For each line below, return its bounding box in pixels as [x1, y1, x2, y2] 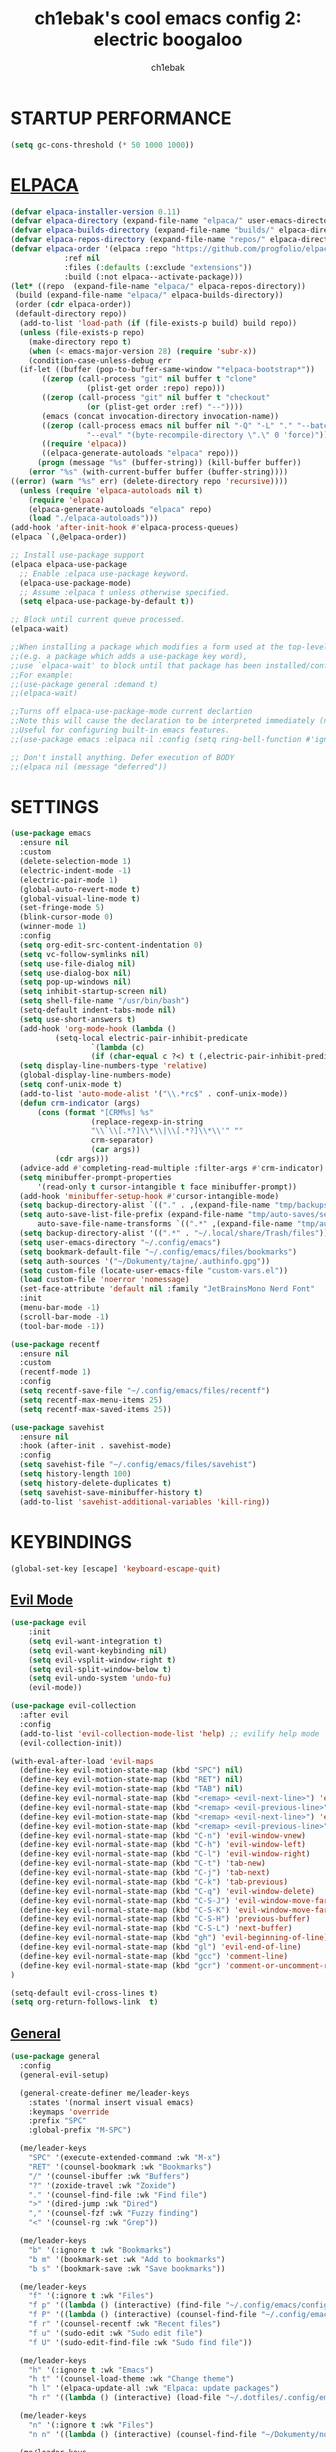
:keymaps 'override [28, 2107, 110, 2117]
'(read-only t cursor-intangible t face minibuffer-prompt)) [36, 1182, 298, 1192]
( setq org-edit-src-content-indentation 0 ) [19, 940, 203, 950]
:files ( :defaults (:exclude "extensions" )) [63, 262, 253, 272]
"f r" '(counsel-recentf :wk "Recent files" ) [28, 2319, 222, 2329]
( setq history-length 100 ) [19, 1469, 132, 1479]
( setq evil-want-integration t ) [28, 1636, 163, 1646]
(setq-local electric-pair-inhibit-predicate [54, 1033, 248, 1043]
